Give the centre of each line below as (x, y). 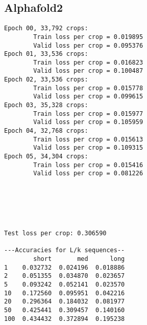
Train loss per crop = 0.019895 (88, 37)
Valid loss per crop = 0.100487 (88, 71)
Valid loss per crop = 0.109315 (88, 148)
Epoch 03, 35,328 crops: (46, 105)
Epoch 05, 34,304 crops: (46, 157)
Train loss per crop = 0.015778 (88, 88)
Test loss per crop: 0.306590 (55, 233)
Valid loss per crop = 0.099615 (88, 97)
